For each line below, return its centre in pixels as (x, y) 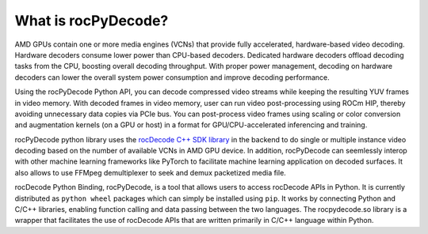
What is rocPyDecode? (92, 21)
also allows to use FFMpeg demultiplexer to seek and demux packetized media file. (151, 172)
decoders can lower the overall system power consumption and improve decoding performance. (172, 77)
